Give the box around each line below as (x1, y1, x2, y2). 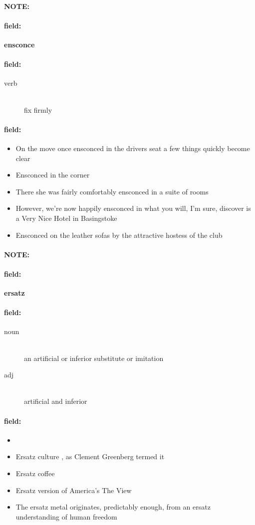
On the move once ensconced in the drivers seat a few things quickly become (15, 143, 250, 153)
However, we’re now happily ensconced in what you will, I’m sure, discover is (15, 203, 251, 213)
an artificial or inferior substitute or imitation (24, 352, 164, 363)
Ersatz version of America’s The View (15, 485, 132, 495)
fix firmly (24, 104, 52, 115)
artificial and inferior (24, 396, 87, 406)
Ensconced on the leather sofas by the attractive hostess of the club (15, 229, 223, 240)
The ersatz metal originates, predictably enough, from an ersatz (15, 502, 211, 512)
